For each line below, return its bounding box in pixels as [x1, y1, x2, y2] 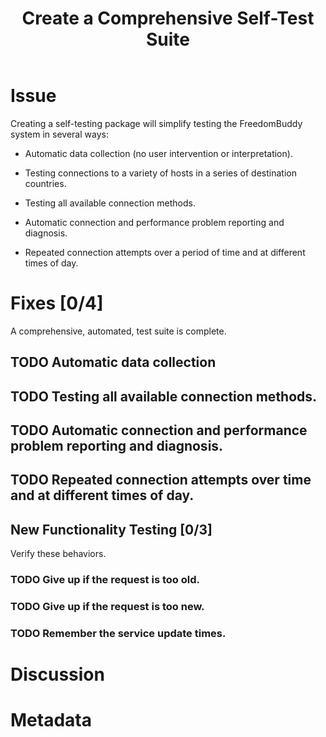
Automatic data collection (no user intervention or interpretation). [24, 147, 293, 159]
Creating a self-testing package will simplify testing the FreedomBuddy [10, 117, 303, 129]
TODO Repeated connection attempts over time [10, 472, 312, 489]
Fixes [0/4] [10, 292, 104, 315]
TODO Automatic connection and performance [10, 422, 308, 439]
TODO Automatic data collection [10, 354, 217, 371]
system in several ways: [10, 128, 109, 140]
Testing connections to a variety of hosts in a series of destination [24, 167, 297, 179]
